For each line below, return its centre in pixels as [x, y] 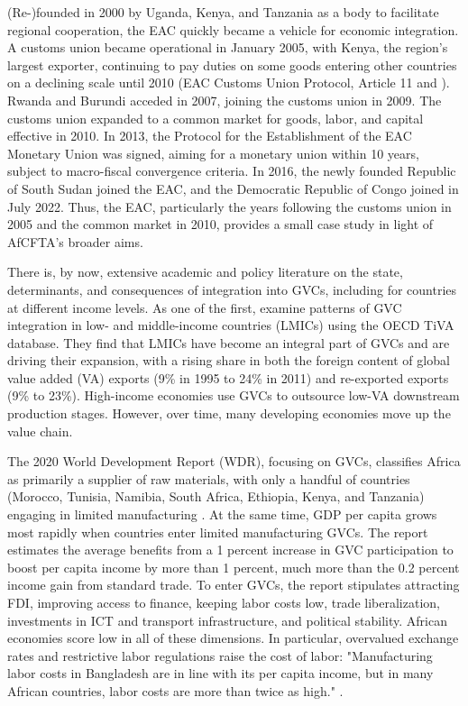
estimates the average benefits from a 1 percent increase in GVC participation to [230, 550]
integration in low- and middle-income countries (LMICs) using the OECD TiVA [231, 325]
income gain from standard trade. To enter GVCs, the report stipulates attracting [234, 585]
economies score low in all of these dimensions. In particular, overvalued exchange [233, 638]
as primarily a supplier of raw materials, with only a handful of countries [209, 478]
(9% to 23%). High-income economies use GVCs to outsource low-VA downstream [234, 395]
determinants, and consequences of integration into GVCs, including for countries [232, 289]
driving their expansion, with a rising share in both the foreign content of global [229, 360]
